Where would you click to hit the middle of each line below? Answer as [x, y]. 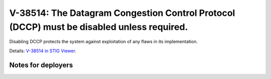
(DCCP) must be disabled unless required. [99, 27]
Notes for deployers [41, 65]
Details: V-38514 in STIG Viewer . [43, 51]
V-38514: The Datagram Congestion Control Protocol [122, 13]
